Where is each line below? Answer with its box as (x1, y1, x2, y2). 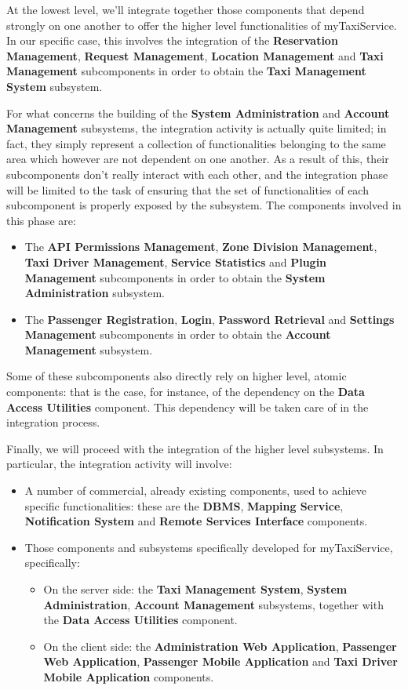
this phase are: (6, 212, 76, 228)
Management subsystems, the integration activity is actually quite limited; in (6, 120, 387, 136)
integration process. (6, 414, 100, 430)
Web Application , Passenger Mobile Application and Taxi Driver (43, 653, 398, 670)
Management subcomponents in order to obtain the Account (24, 326, 331, 343)
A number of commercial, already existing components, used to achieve (24, 482, 366, 499)
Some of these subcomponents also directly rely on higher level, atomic (6, 368, 347, 384)
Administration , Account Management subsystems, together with (43, 596, 384, 612)
